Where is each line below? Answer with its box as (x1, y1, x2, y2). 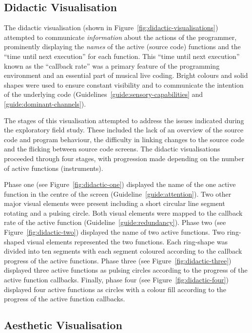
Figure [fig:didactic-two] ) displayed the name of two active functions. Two (4, 227, 225, 237)
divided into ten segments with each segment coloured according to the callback (4, 246, 242, 256)
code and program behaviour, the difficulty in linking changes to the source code (4, 134, 245, 144)
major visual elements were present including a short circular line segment (4, 198, 225, 208)
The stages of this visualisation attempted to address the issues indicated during (4, 115, 244, 125)
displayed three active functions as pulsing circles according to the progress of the (4, 265, 248, 275)
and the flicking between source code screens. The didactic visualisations (4, 144, 220, 154)
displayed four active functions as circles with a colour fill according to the (4, 284, 226, 294)
